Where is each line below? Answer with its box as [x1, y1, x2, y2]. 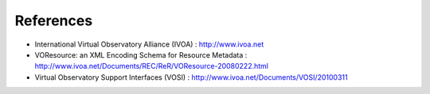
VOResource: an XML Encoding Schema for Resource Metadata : [34, 50, 248, 59]
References [14, 12, 93, 29]
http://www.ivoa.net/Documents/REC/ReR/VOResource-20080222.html [34, 62, 268, 71]
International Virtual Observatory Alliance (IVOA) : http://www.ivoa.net [34, 39, 264, 49]
